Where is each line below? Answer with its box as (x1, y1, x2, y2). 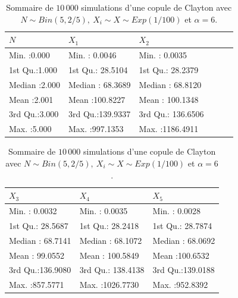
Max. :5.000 (9, 123, 52, 135)
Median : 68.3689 (68, 78, 131, 90)
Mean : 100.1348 (139, 93, 199, 105)
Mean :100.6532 (152, 249, 209, 261)
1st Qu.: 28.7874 (152, 219, 212, 231)
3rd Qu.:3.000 (9, 108, 59, 120)
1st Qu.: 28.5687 (9, 219, 68, 231)
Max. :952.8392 (152, 278, 208, 291)
